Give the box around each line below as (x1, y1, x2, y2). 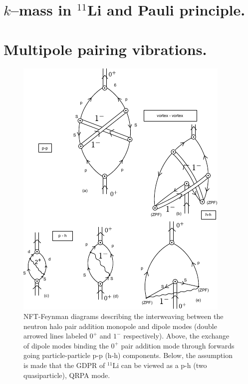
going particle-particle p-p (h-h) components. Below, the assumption (23, 350, 233, 360)
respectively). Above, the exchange (123, 330, 230, 341)
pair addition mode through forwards (121, 340, 235, 350)
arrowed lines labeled (23, 330, 88, 341)
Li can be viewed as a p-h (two (112, 360, 207, 370)
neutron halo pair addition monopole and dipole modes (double (23, 320, 217, 331)
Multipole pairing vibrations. (3, 38, 207, 59)
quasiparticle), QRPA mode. (23, 369, 110, 380)
